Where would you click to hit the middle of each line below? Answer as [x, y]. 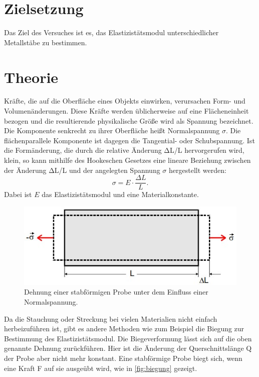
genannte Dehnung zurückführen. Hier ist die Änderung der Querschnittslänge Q [128, 348]
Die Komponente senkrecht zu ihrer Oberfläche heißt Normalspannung [112, 130]
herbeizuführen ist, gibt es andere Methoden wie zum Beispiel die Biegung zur [124, 328]
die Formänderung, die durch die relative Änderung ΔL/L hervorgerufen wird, [124, 150]
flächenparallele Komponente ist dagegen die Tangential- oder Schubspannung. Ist [129, 140]
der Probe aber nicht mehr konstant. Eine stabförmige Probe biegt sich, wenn [123, 358]
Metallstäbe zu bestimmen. [46, 42]
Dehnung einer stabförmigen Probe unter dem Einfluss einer [116, 292]
